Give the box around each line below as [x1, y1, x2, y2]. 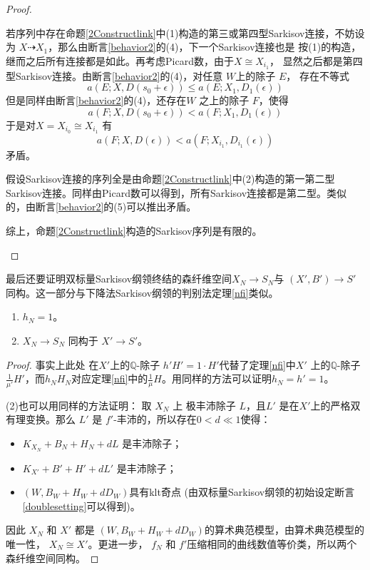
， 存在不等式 [286, 68, 349, 83]
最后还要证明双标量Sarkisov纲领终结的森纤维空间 [6, 271, 232, 286]
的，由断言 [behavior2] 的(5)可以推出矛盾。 [6, 199, 197, 214]
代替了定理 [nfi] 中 [219, 357, 296, 372]
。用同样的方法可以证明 [161, 371, 272, 386]
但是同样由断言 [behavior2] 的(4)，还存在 [6, 93, 187, 108]
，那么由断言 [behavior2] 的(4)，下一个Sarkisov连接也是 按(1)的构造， [48, 39, 361, 54]
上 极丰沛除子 [173, 397, 236, 412]
